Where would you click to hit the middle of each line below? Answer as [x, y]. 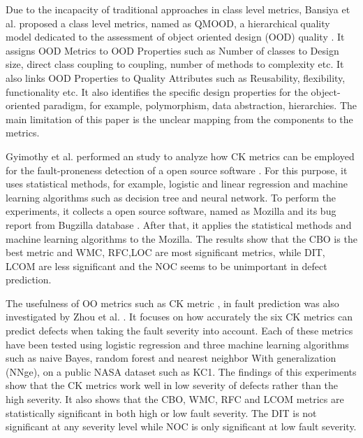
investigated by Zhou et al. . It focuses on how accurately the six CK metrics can [179, 317]
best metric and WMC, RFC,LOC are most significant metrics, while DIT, [165, 252]
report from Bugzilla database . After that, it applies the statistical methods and [179, 224]
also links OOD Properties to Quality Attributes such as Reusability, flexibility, [176, 77]
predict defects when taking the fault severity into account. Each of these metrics [179, 331]
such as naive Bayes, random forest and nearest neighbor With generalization [171, 358]
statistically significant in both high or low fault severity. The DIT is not [161, 412]
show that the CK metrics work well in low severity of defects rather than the [172, 385]
